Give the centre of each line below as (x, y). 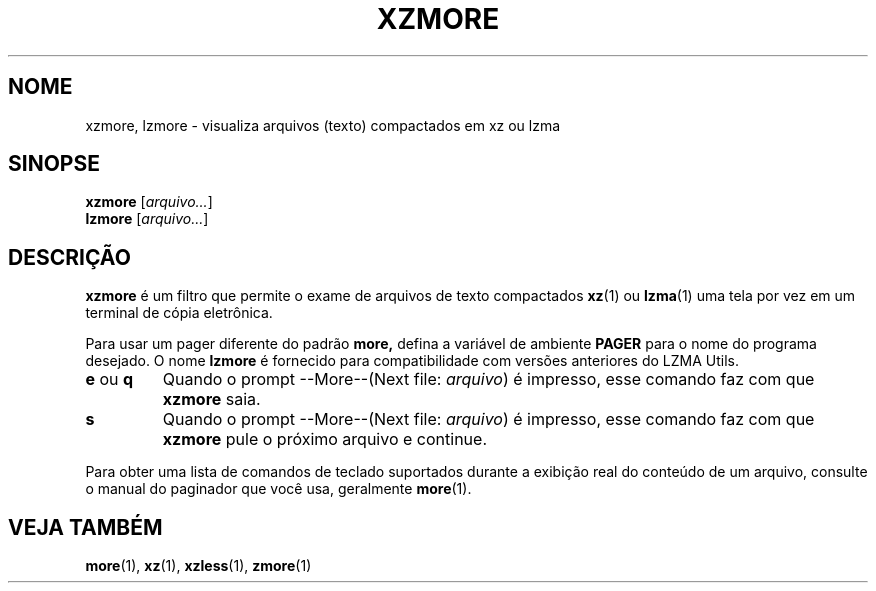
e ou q (109, 379)
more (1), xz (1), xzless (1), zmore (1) (198, 566)
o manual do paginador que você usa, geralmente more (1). (278, 489)
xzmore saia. (211, 399)
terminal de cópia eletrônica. (179, 313)
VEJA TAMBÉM (85, 527)
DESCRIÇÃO (69, 257)
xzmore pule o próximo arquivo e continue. (324, 439)
